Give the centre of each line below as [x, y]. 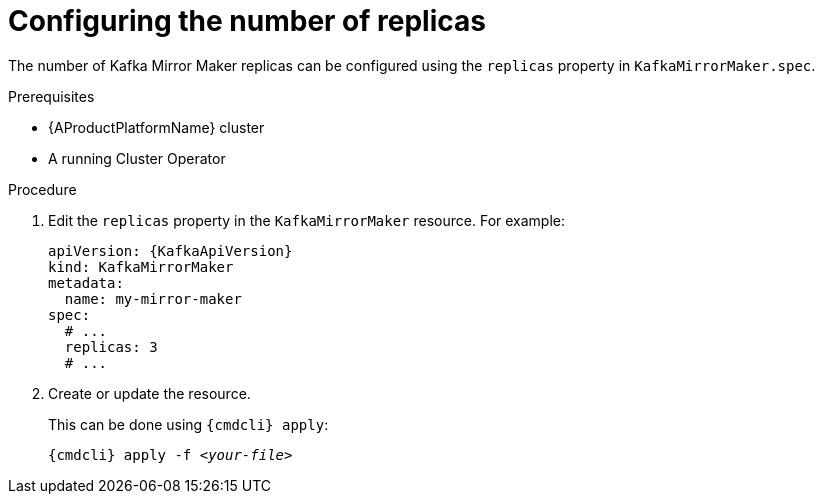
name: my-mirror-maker [153, 298]
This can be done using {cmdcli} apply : [188, 424]
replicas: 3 [111, 346]
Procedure [42, 189]
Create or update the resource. [149, 393]
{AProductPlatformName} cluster [156, 127]
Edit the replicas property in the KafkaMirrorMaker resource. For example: [307, 220]
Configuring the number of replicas [247, 21]
